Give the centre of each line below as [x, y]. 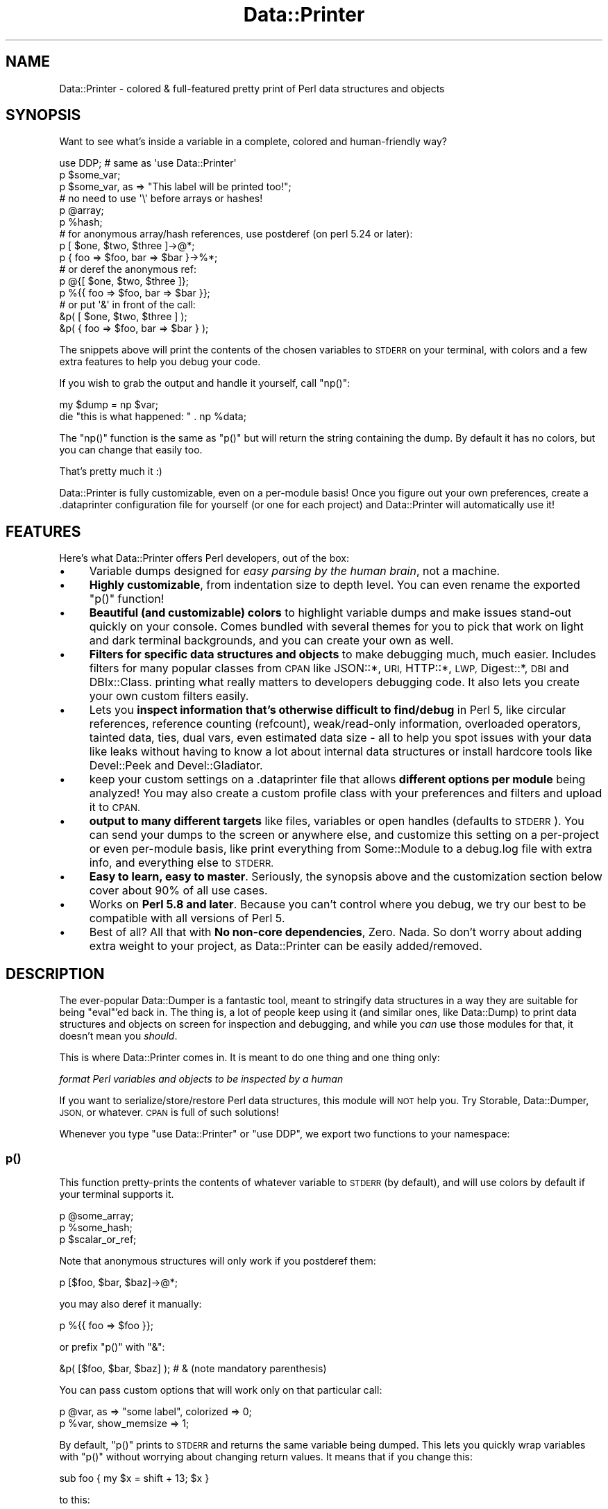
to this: [75, 1499]
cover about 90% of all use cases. [178, 891]
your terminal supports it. [117, 1194]
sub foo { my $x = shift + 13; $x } [134, 1478]
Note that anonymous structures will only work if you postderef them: [218, 1260]
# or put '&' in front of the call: [127, 305]
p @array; [82, 210]
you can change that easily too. [131, 450]
